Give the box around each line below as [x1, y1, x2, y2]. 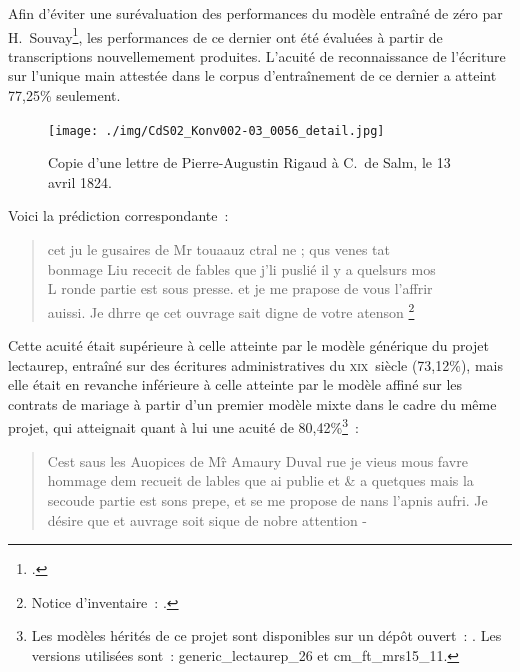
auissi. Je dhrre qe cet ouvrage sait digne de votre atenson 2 [47, 298, 415, 322]
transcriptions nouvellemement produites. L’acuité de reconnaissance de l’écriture [8, 45, 506, 66]
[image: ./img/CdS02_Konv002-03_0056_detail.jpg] [48, 123, 385, 138]
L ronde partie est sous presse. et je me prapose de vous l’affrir [47, 278, 433, 299]
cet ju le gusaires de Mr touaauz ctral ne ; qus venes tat [47, 239, 391, 260]
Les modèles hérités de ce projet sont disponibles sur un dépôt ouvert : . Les [31, 625, 502, 646]
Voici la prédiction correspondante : [8, 205, 229, 226]
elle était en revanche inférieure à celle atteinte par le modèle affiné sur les [8, 374, 463, 395]
